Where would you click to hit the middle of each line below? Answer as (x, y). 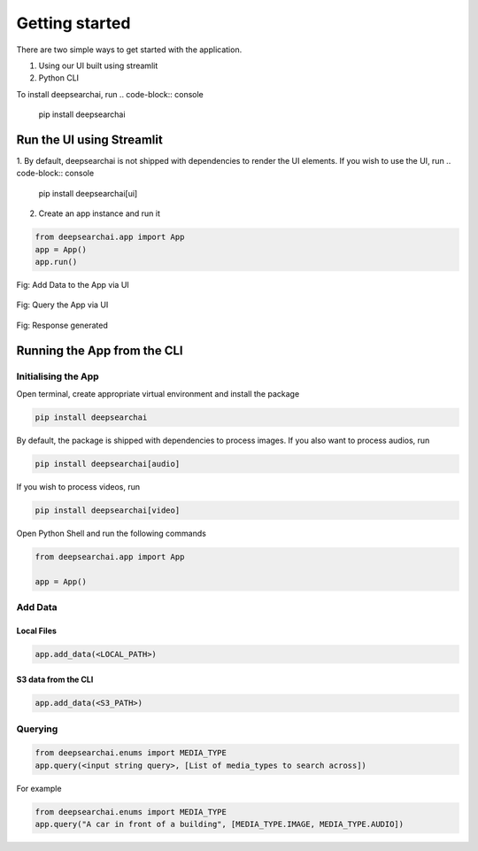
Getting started (73, 23)
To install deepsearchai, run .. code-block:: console (110, 94)
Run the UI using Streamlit (89, 139)
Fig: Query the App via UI (62, 305)
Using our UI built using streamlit (98, 66)
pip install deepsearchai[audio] (108, 464)
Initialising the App (58, 376)
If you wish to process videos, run (78, 486)
